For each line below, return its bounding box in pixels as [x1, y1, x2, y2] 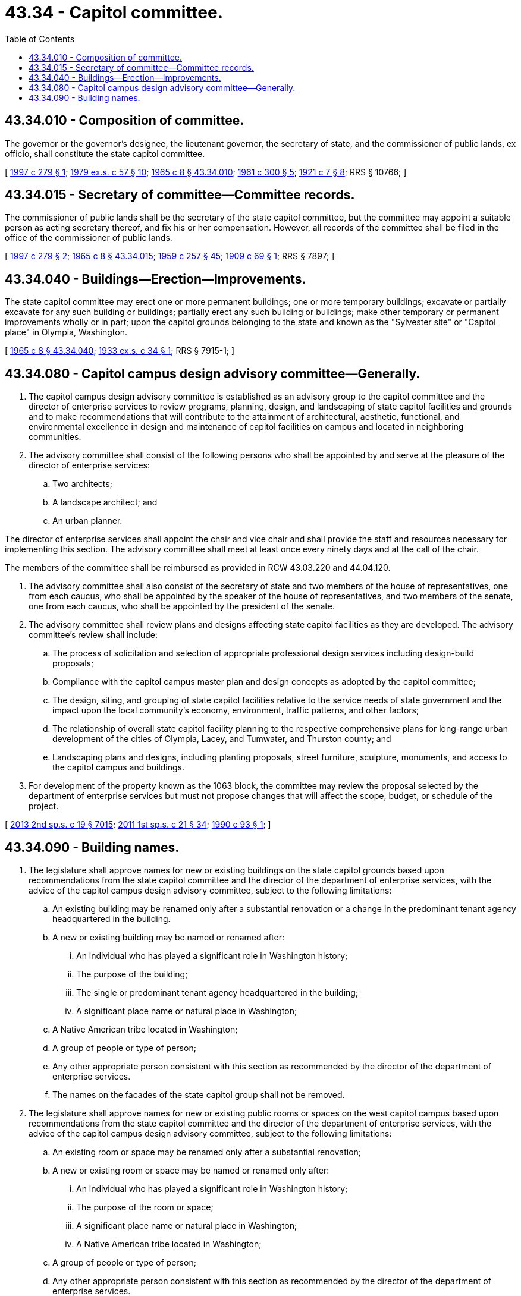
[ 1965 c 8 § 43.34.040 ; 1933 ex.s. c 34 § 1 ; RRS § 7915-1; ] [5, 345, 235, 356]
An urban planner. [52, 515, 123, 526]
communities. [29, 432, 81, 442]
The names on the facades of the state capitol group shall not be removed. [52, 1089, 345, 1100]
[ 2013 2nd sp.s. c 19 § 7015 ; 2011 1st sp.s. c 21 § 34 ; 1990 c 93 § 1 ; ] [5, 819, 271, 830]
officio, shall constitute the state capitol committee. [5, 148, 205, 159]
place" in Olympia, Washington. [5, 327, 127, 338]
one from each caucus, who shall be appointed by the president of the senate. [29, 601, 335, 612]
